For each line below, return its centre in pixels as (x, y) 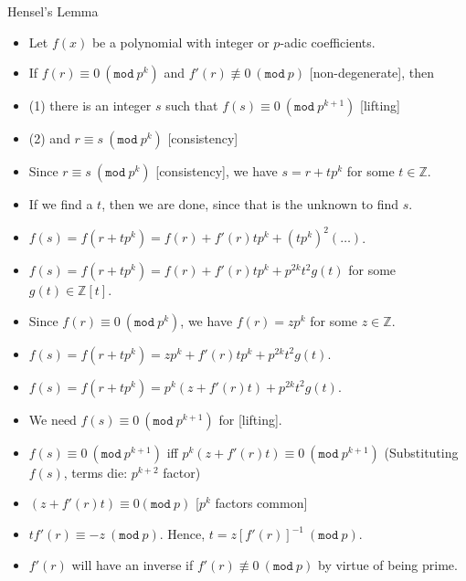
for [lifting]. (250, 419)
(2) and (49, 138)
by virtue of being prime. (387, 564)
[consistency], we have (217, 171)
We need (53, 419)
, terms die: (95, 472)
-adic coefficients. (328, 42)
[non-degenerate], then (371, 73)
